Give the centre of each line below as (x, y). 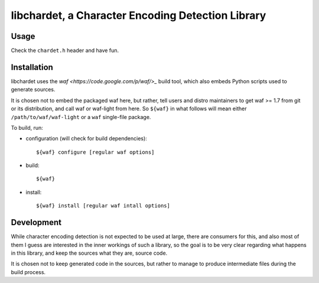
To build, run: (27, 127)
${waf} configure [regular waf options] (95, 152)
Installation (32, 67)
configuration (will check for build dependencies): (86, 139)
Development (36, 223)
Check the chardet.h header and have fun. (65, 51)
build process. (28, 272)
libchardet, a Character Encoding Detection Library (139, 15)
